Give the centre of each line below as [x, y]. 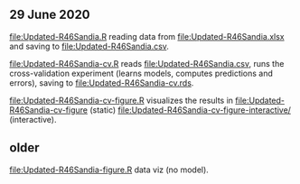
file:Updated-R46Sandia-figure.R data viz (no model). [109, 170]
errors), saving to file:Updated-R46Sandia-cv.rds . [102, 83]
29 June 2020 [50, 15]
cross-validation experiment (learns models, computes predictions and [141, 73]
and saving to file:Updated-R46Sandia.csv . [89, 46]
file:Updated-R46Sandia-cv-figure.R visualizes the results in [121, 100]
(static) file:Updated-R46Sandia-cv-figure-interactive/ [191, 110]
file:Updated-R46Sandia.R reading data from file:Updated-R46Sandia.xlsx [147, 36]
